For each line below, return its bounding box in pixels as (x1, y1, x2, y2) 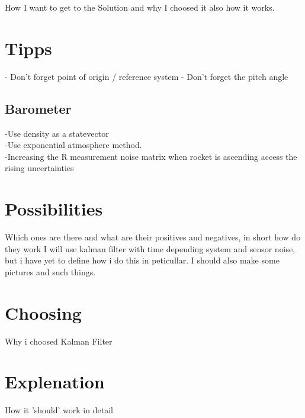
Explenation (5, 369, 105, 394)
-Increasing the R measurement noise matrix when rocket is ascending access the (5, 150, 297, 162)
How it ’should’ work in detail (5, 404, 113, 416)
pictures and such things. (5, 265, 96, 278)
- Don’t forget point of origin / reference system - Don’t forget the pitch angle (5, 70, 288, 82)
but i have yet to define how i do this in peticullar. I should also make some (5, 254, 280, 266)
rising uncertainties (5, 162, 74, 174)
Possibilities (5, 197, 103, 221)
